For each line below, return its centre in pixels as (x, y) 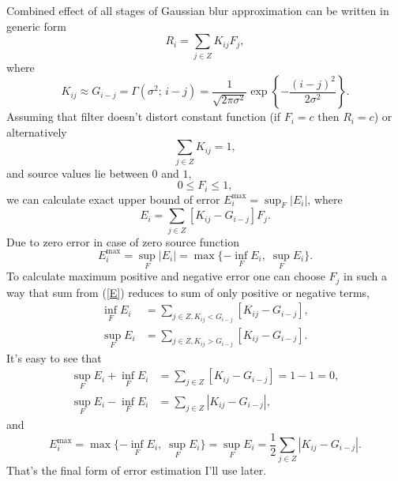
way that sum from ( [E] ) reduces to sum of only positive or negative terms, (188, 292)
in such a (365, 276)
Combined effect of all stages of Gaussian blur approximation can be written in (198, 10)
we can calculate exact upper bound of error (113, 199)
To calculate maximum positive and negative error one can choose (166, 276)
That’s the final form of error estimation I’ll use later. (137, 470)
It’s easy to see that (54, 357)
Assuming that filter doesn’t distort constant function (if (144, 116)
